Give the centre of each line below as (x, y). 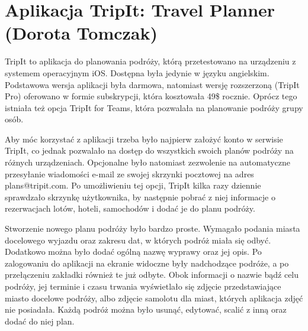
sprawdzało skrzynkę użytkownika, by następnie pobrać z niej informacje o (140, 197)
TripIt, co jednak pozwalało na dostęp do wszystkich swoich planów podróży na (149, 150)
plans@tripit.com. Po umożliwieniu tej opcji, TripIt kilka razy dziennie (133, 185)
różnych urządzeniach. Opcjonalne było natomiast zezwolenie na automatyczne (148, 162)
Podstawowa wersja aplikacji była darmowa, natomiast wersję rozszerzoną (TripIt (152, 84)
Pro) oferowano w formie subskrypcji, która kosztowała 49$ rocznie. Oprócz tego (151, 96)
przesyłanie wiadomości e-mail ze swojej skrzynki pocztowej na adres (129, 173)
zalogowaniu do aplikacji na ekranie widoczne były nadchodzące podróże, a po (147, 263)
